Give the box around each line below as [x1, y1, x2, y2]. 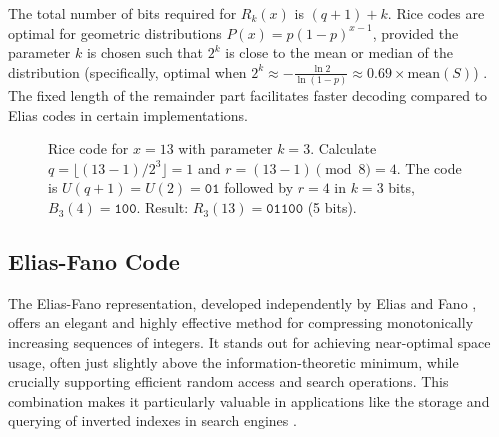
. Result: [136, 197, 189, 218]
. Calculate [310, 138, 377, 159]
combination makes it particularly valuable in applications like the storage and [8, 390, 490, 411]
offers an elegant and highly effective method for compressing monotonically [8, 312, 474, 333]
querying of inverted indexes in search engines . [8, 410, 297, 431]
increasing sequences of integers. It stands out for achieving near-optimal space [8, 332, 491, 353]
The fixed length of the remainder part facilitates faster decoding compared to [8, 85, 488, 106]
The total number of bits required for [8, 3, 237, 23]
